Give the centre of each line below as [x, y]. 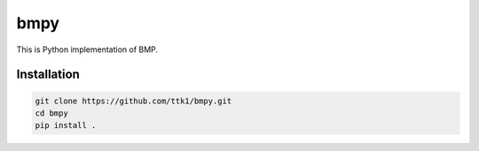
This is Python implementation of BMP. [87, 49]
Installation [48, 75]
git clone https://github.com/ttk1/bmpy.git [133, 101]
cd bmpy [51, 113]
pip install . [66, 125]
